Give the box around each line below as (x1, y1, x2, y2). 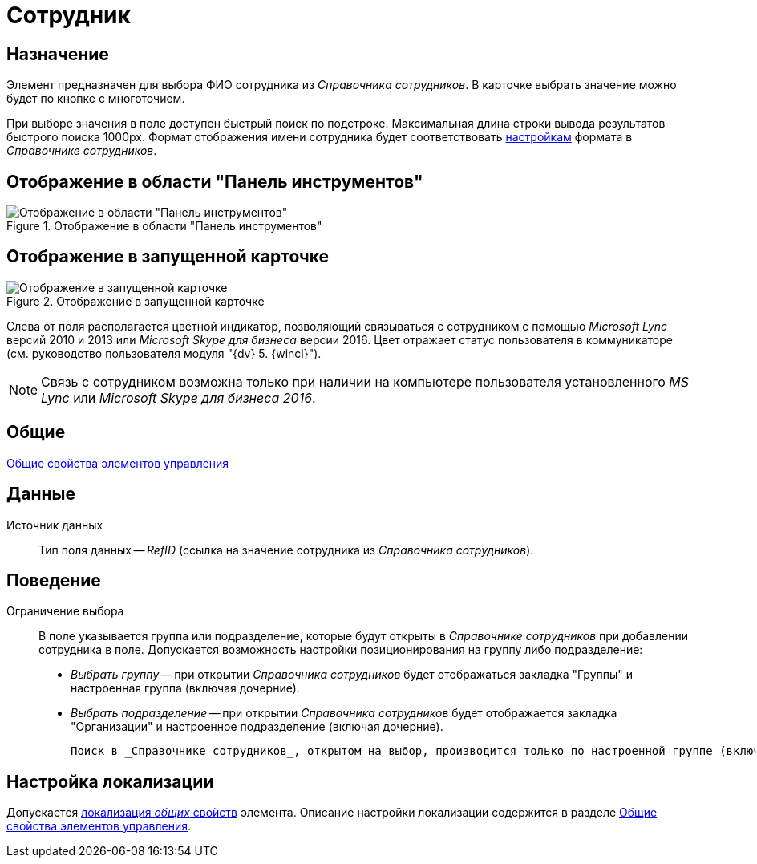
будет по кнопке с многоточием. (6, 91, 185, 106)
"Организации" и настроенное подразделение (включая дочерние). (71, 720, 443, 734)
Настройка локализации (6, 771, 214, 792)
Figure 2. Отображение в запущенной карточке (6, 294, 265, 308)
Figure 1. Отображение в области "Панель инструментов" (6, 219, 322, 233)
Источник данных (6, 517, 103, 532)
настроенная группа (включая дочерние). (71, 681, 300, 696)
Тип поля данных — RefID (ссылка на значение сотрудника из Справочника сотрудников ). (38, 542, 534, 557)
